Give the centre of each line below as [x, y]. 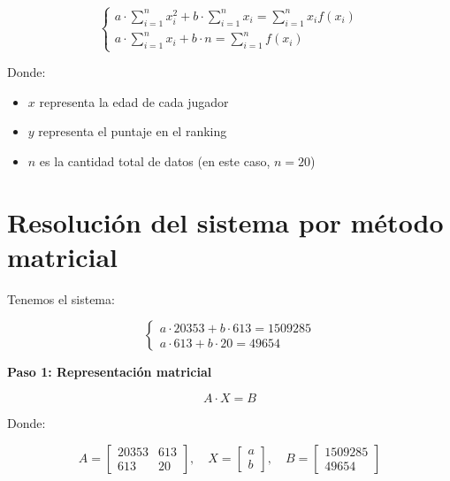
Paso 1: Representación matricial [110, 372]
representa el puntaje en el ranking [133, 131]
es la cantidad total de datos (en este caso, [155, 160]
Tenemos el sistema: [61, 298]
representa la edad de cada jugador [134, 101]
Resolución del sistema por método [225, 221]
